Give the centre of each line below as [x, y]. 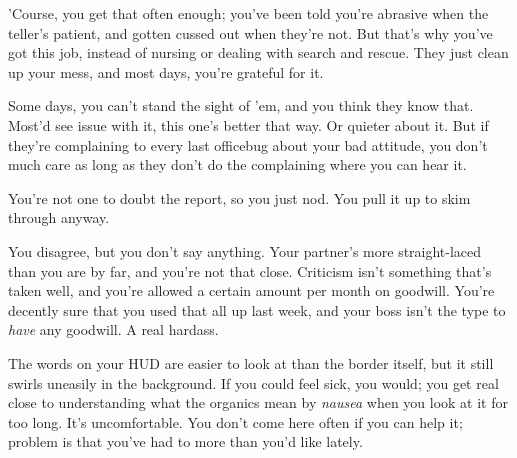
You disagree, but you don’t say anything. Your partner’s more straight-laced [245, 250]
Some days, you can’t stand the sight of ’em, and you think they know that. [241, 105]
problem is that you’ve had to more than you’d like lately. [185, 441]
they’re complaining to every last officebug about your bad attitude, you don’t [248, 144]
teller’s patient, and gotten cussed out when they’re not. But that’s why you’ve [250, 32]
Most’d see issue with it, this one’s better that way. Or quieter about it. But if [248, 124]
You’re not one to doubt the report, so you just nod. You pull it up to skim [239, 197]
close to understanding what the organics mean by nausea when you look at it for [258, 402]
